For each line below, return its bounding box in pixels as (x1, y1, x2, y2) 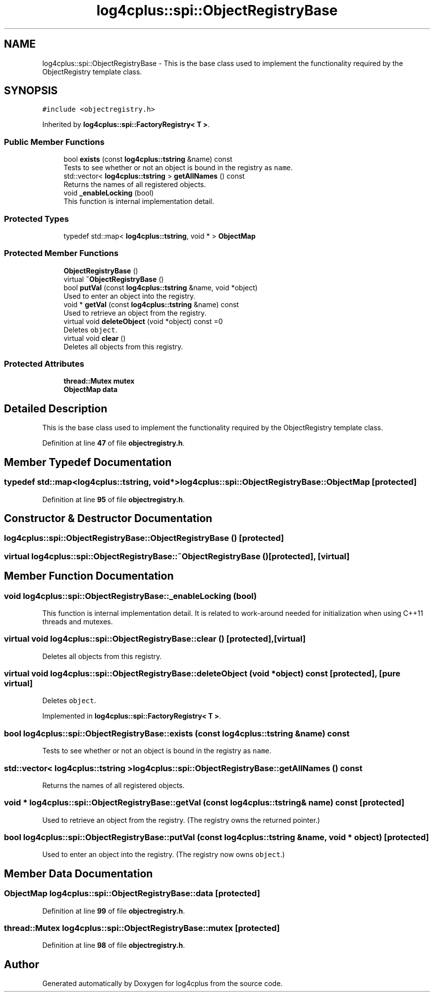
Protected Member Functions (4, 248, 119, 259)
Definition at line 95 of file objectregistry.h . (42, 495, 185, 504)
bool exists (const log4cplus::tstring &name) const (63, 155, 232, 164)
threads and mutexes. (42, 617, 113, 626)
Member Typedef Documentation (4, 456, 172, 468)
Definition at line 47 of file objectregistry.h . (42, 439, 185, 448)
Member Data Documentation (4, 867, 153, 880)
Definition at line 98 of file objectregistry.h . (42, 941, 185, 950)
